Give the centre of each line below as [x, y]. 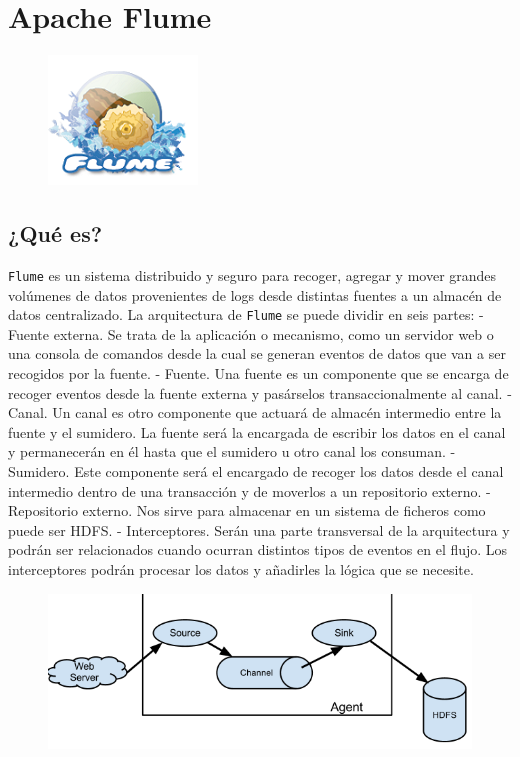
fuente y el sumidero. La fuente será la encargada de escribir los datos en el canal [257, 431]
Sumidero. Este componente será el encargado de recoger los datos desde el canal [256, 470]
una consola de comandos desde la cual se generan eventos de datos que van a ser [257, 353]
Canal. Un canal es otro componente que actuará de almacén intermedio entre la [255, 412]
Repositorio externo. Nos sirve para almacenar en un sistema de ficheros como [247, 510]
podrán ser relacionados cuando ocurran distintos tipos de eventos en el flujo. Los [258, 549]
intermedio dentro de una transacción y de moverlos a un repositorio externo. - [249, 490]
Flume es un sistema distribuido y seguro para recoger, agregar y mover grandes [252, 274]
